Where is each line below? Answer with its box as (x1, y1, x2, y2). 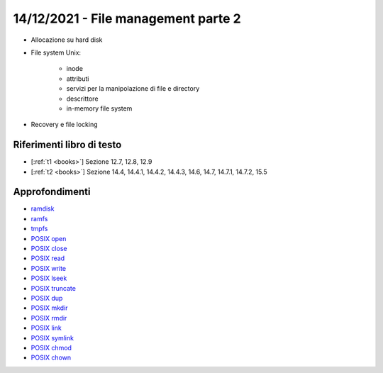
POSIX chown (30, 353, 72, 362)
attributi (66, 74, 89, 83)
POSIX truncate (30, 284, 76, 292)
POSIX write (30, 264, 67, 272)
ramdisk (30, 204, 55, 213)
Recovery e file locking (30, 121, 99, 129)
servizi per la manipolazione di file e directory (66, 84, 200, 93)
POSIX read (30, 254, 65, 262)
